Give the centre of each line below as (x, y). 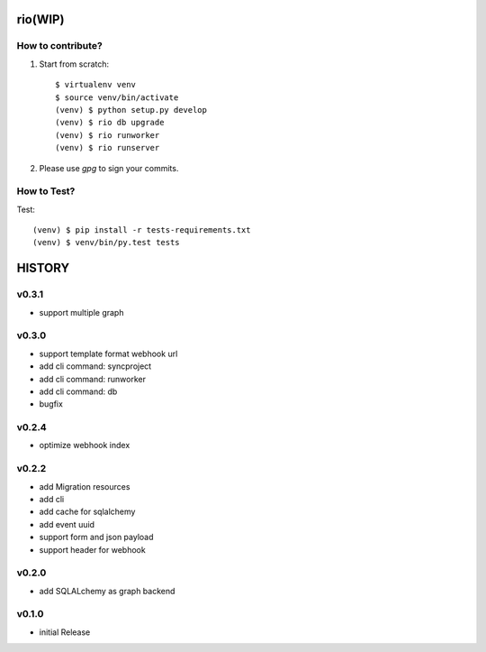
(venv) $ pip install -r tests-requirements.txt (142, 230)
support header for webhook (92, 549)
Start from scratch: (74, 64)
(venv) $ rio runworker (108, 135)
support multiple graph (81, 312)
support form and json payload (96, 537)
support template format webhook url (108, 354)
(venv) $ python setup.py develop (131, 110)
